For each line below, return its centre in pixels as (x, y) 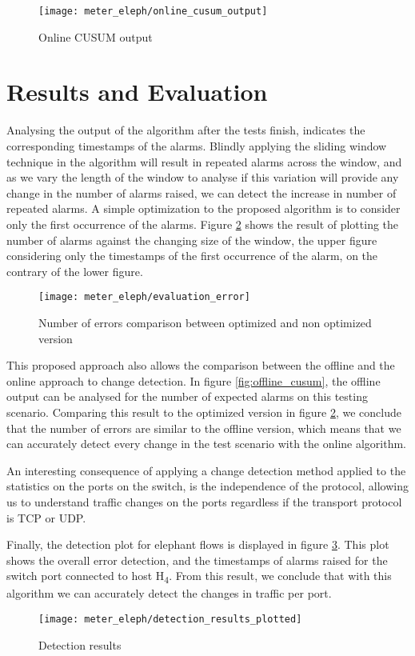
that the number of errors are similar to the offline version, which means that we (204, 428)
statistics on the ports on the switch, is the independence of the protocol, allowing (207, 486)
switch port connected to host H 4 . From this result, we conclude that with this (199, 577)
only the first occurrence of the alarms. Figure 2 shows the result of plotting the (203, 224)
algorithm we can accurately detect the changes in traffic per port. (169, 593)
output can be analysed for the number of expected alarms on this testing (187, 396)
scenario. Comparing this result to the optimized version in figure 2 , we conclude (204, 412)
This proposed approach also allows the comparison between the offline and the (201, 365)
